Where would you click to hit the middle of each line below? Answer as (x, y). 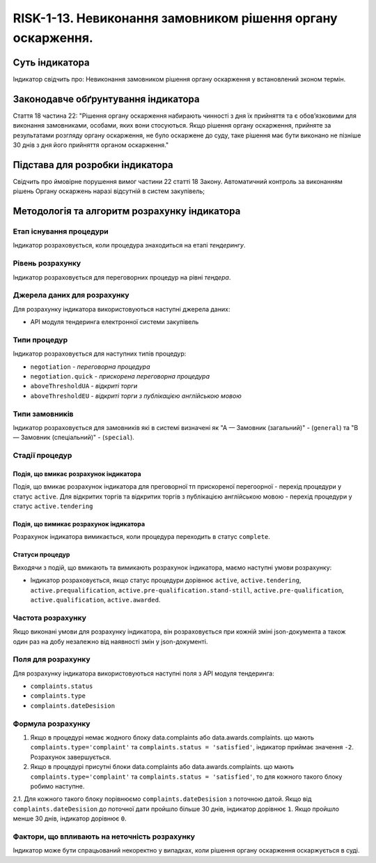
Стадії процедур (42, 455)
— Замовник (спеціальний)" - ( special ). (74, 437)
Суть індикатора (51, 62)
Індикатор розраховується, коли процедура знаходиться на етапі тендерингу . (130, 245)
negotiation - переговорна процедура (90, 367)
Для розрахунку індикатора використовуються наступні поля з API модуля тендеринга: (143, 673)
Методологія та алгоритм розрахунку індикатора (127, 212)
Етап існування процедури (61, 231)
